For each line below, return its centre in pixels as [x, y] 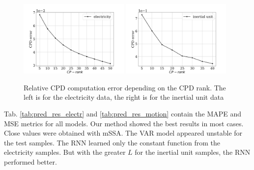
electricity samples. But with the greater [65, 152]
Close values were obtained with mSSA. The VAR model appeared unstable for [123, 133]
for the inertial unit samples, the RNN [193, 152]
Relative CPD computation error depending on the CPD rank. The [125, 87]
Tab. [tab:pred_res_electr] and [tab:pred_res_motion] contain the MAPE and [123, 114]
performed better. [30, 162]
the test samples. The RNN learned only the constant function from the [112, 142]
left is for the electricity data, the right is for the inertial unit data [124, 97]
